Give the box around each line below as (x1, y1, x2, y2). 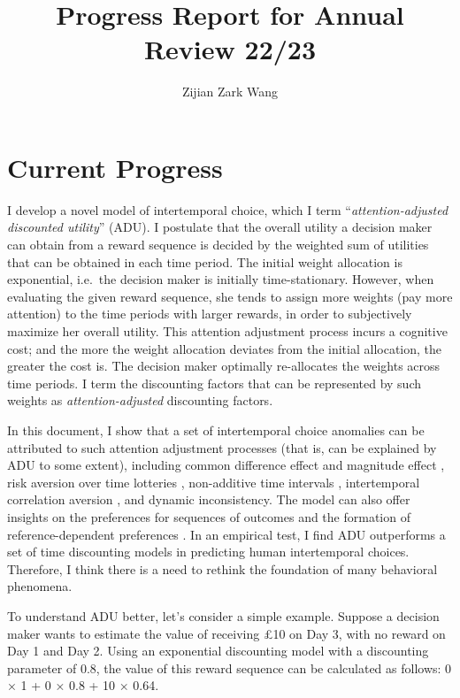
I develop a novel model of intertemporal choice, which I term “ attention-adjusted (7, 200, 448, 219)
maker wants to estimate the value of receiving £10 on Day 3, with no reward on (7, 624, 446, 642)
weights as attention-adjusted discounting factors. (7, 391, 273, 410)
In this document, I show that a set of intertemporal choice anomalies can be (7, 420, 425, 439)
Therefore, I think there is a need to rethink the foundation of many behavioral (7, 559, 438, 578)
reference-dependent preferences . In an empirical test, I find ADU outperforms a (7, 525, 446, 543)
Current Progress (7, 149, 223, 185)
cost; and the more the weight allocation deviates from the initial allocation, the (7, 339, 442, 357)
